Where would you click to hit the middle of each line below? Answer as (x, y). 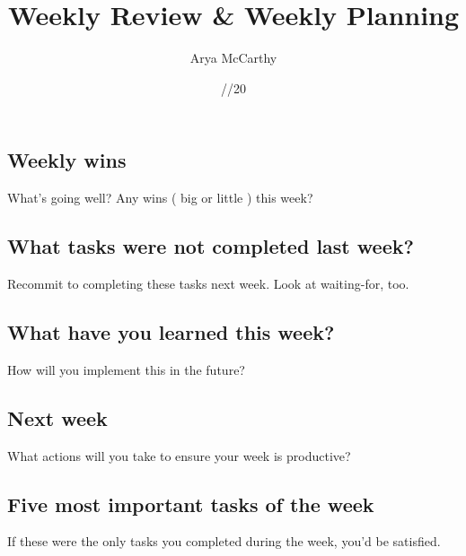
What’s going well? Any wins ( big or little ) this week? (160, 198)
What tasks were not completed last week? (211, 246)
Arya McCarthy (233, 58)
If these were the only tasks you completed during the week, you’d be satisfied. (224, 541)
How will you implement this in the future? (126, 369)
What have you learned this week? (171, 331)
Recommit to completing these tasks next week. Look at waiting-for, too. (208, 283)
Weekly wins (67, 160)
